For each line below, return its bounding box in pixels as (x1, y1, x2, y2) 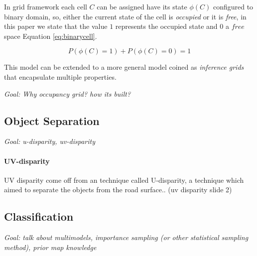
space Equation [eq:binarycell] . (4, 30, 97, 41)
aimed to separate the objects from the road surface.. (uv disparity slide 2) (4, 184, 232, 195)
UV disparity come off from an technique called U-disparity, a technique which (4, 174, 244, 185)
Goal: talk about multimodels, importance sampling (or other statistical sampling (4, 232, 249, 243)
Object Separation (4, 113, 100, 128)
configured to (213, 1, 254, 11)
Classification (4, 209, 74, 224)
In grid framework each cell (4, 1, 87, 11)
